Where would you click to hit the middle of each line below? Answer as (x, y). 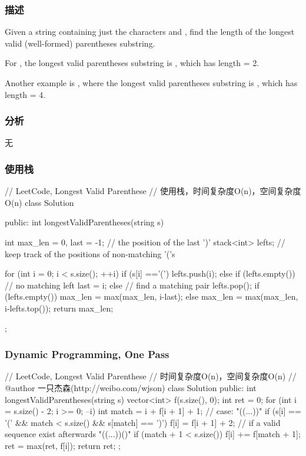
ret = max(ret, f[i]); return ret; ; (63, 445)
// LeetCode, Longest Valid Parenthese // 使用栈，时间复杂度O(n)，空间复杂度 (153, 191)
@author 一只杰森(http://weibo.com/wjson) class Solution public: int (131, 387)
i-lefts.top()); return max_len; (59, 308)
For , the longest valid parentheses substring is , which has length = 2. (132, 63)
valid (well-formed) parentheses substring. (80, 43)
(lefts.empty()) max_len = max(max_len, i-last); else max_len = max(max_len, (152, 296)
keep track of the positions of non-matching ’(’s (90, 253)
